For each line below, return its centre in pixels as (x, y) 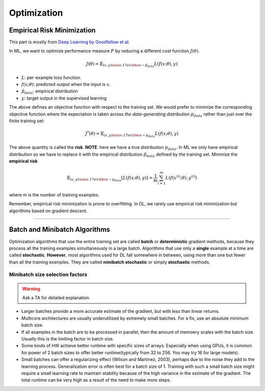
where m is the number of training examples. (54, 195)
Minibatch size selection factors (48, 275)
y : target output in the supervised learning (64, 98)
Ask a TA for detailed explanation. (56, 298)
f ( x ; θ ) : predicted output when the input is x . (66, 84)
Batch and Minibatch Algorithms (60, 230)
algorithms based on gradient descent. (48, 211)
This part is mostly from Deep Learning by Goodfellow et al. (69, 42)
